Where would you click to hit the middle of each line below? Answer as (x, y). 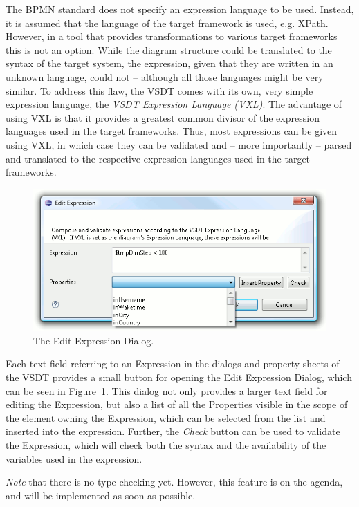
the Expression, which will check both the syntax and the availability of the (166, 444)
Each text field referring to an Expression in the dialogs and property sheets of (173, 363)
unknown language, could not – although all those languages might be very (165, 76)
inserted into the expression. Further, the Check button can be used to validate (173, 431)
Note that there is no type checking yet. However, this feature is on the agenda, (174, 482)
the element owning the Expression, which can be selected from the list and (166, 417)
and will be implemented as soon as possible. (101, 495)
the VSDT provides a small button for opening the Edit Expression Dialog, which (179, 377)
